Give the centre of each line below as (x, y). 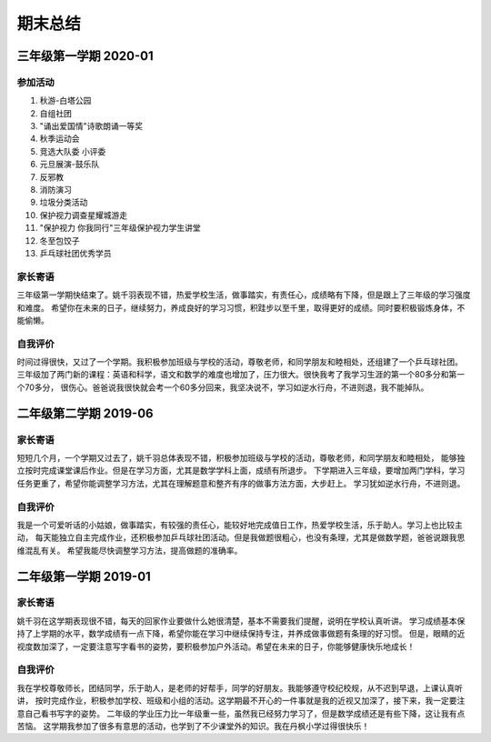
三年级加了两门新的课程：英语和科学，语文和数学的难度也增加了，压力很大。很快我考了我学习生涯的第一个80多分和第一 (241, 375)
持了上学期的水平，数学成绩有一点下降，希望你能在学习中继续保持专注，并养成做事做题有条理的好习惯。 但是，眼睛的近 (241, 634)
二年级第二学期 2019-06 (85, 413)
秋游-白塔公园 (65, 101)
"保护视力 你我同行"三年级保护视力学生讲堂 (120, 228)
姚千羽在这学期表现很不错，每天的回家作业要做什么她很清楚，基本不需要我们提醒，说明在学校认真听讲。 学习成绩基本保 (241, 621)
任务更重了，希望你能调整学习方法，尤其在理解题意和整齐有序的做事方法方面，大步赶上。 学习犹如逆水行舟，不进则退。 (241, 483)
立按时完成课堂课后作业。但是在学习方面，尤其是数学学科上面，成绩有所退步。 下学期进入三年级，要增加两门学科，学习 (241, 471)
